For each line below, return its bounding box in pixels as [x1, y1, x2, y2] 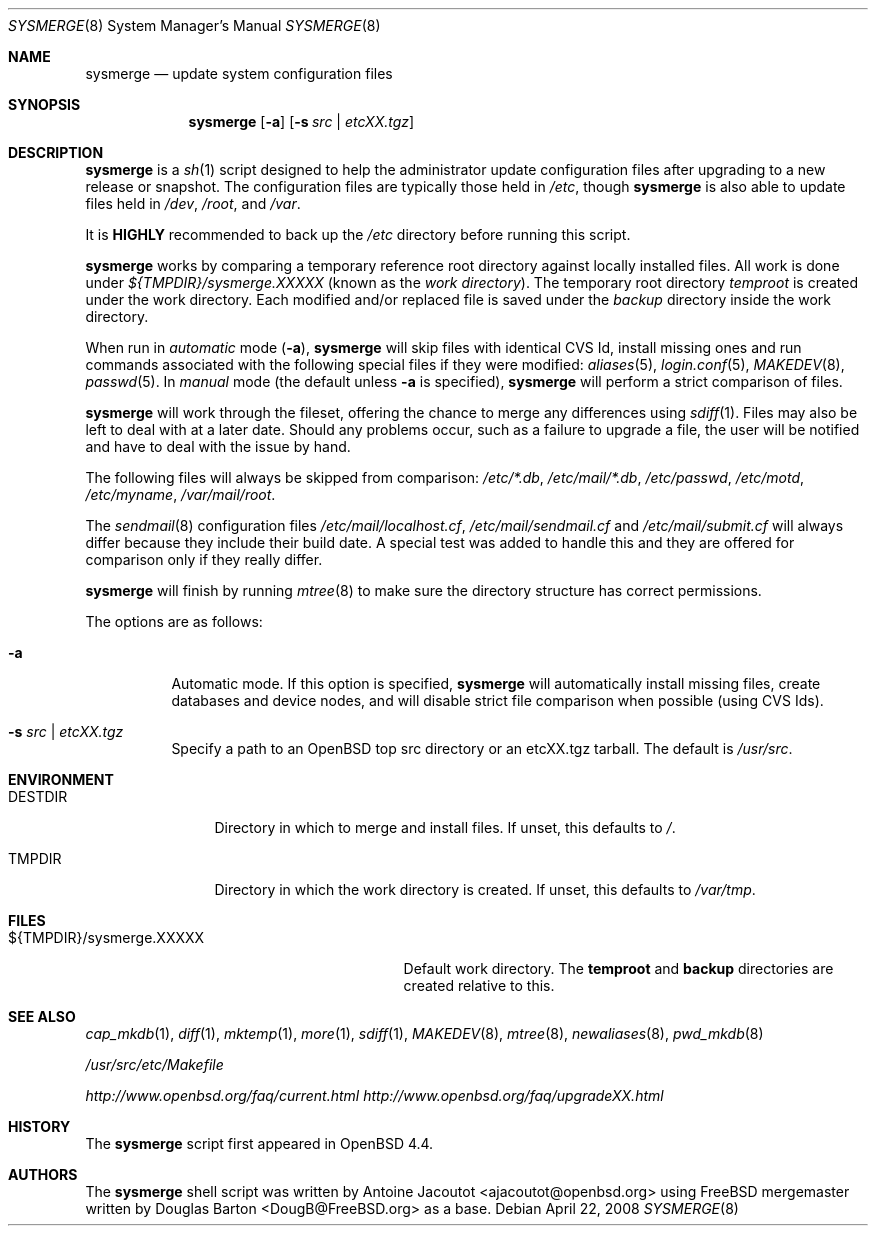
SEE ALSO [8, 1008, 76, 1025]
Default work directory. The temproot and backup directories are [403, 960, 834, 977]
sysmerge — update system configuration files [85, 65, 393, 82]
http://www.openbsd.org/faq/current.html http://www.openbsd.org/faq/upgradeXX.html [85, 1087, 664, 1104]
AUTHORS [8, 1166, 78, 1183]
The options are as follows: [85, 613, 263, 630]
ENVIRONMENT [8, 771, 114, 788]
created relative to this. [403, 977, 555, 994]
